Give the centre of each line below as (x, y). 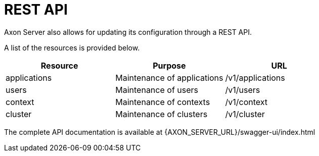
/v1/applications (255, 77)
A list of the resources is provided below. (72, 47)
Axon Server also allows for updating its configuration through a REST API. (128, 32)
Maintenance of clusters (162, 114)
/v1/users (243, 90)
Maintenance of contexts (163, 102)
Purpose (169, 65)
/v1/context (246, 102)
